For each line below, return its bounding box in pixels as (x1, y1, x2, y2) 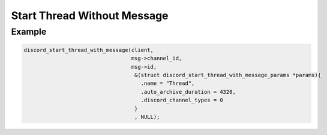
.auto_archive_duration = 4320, (140, 88, 236, 95)
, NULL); (134, 113, 160, 120)
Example (11, 26, 47, 37)
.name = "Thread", (140, 80, 195, 87)
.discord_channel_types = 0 (140, 97, 223, 104)
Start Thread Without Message (11, 9, 169, 22)
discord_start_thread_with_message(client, (23, 47, 154, 53)
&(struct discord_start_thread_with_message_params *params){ (134, 72, 321, 78)
